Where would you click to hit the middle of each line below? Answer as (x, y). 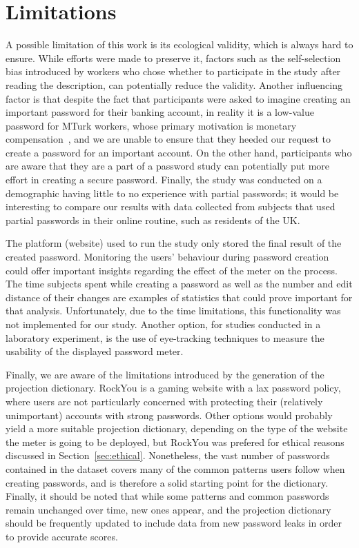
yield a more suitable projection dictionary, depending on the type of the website (177, 428)
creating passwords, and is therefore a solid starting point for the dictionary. (167, 482)
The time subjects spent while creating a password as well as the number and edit (179, 284)
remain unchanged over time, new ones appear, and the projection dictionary (168, 509)
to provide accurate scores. (62, 536)
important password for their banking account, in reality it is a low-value (160, 112)
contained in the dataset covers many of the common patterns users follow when (175, 468)
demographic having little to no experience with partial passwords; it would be (172, 193)
